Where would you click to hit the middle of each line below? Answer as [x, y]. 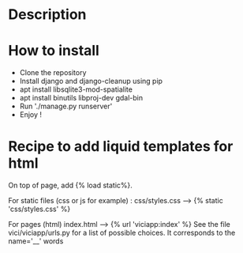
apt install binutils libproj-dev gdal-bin [81, 98]
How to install [54, 51]
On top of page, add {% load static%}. [70, 185]
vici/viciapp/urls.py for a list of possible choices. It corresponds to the [122, 233]
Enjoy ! [30, 115]
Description [47, 15]
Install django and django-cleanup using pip [91, 81]
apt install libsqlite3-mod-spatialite [76, 89]
